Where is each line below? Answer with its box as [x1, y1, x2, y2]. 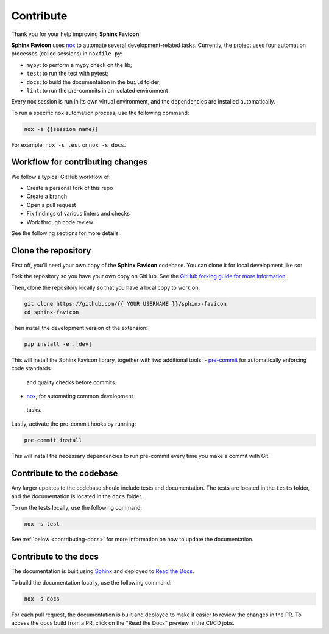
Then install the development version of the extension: [11, 324, 148, 331]
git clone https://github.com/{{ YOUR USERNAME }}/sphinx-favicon [24, 300, 227, 307]
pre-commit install [24, 436, 82, 443]
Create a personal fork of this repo [26, 184, 113, 191]
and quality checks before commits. [26, 378, 117, 386]
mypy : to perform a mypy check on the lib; [26, 61, 132, 68]
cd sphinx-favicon [24, 308, 79, 315]
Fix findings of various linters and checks [26, 210, 130, 217]
